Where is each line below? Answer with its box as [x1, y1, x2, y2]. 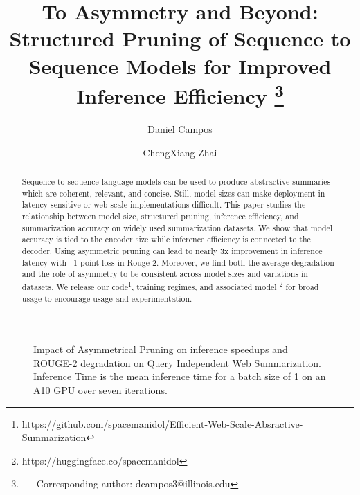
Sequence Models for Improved [28, 51, 332, 80]
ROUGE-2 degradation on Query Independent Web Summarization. [33, 355, 321, 370]
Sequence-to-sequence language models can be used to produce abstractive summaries [21, 176, 331, 187]
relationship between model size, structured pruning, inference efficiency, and [21, 210, 299, 222]
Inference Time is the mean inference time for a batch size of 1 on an [33, 369, 326, 384]
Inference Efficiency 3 [76, 78, 284, 110]
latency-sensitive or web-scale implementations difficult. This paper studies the [21, 199, 306, 210]
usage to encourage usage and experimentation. [21, 292, 192, 304]
